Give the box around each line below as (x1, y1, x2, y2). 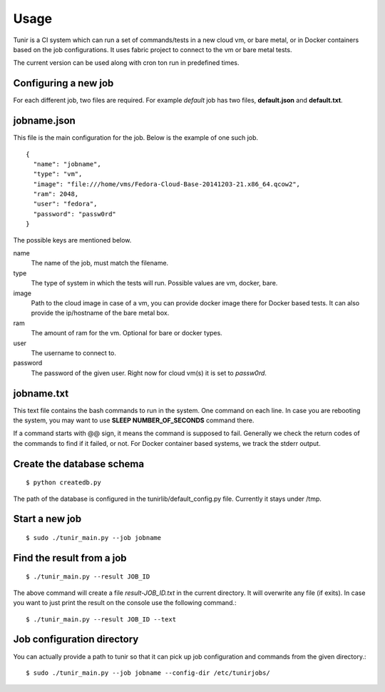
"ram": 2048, (33, 190, 79, 198)
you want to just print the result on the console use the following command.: (13, 599, 237, 607)
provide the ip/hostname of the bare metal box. (31, 309, 170, 317)
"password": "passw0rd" (33, 210, 117, 218)
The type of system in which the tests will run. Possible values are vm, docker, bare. (31, 279, 278, 288)
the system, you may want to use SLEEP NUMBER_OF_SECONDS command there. (13, 416, 255, 424)
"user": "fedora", (33, 200, 98, 208)
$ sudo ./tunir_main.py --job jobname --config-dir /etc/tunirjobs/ (26, 668, 270, 677)
